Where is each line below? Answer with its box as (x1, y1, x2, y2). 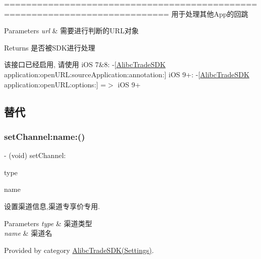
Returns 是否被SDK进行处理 (4, 42, 95, 53)
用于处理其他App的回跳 (171, 8, 248, 19)
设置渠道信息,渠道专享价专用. (4, 200, 100, 211)
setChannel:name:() (4, 130, 85, 142)
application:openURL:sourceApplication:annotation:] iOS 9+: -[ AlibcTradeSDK (4, 69, 249, 79)
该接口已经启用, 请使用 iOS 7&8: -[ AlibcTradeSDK (4, 59, 166, 70)
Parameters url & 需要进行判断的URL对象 (4, 25, 139, 36)
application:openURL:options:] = (4, 79, 106, 89)
